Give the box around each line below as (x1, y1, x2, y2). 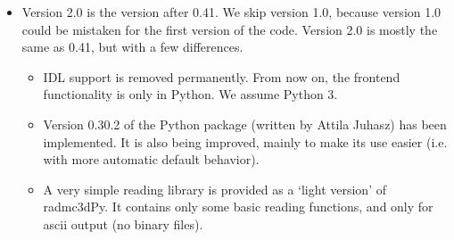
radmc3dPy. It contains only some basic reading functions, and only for (43, 197, 433, 216)
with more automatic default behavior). (43, 150, 260, 169)
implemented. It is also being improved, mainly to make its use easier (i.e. (43, 132, 448, 151)
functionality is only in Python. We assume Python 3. (43, 85, 338, 103)
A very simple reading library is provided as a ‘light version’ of (43, 179, 386, 198)
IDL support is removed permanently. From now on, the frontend (43, 67, 400, 86)
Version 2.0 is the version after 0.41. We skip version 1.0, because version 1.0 (21, 3, 442, 21)
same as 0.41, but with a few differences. (21, 37, 244, 56)
